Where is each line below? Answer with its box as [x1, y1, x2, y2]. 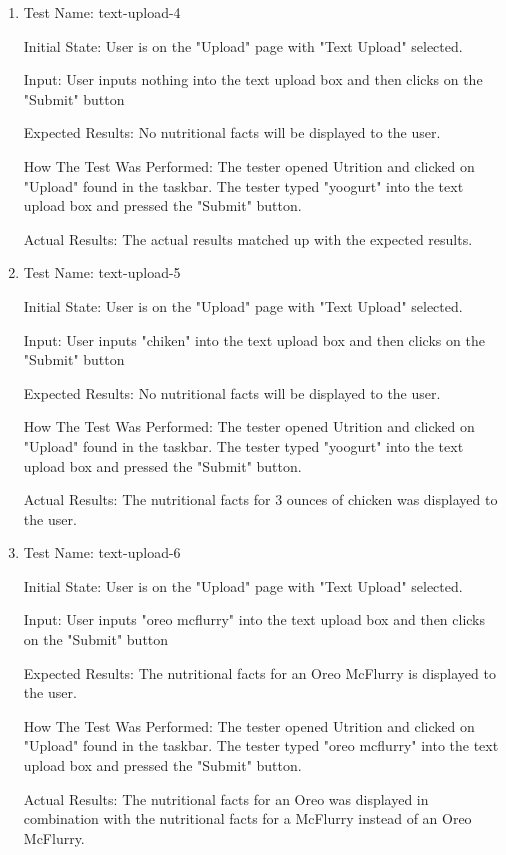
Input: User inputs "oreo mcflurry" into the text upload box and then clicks [23, 609, 486, 630]
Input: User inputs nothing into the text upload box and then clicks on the [23, 69, 483, 90]
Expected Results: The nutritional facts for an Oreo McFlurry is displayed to [23, 662, 496, 683]
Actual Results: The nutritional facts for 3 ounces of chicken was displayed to [23, 489, 498, 510]
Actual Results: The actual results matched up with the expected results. [23, 228, 473, 249]
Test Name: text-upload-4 [23, 2, 181, 22]
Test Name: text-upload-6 [23, 542, 181, 563]
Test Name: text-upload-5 [23, 262, 181, 283]
